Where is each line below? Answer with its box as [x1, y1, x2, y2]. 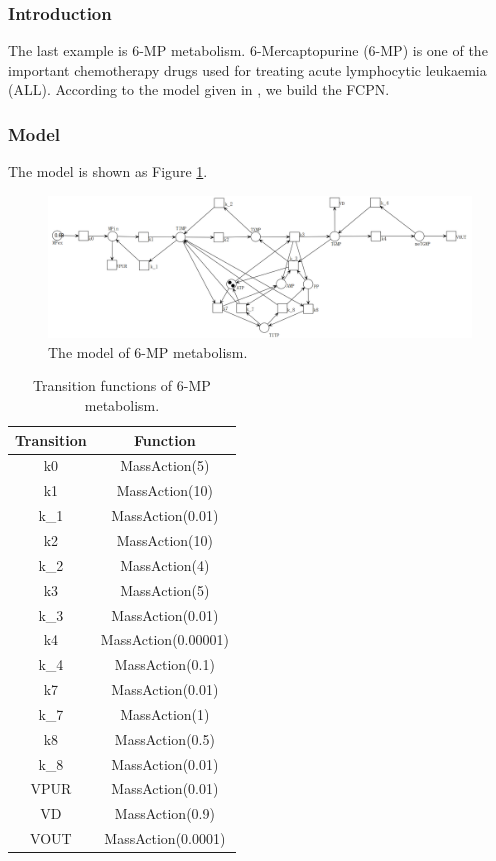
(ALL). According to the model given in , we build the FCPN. [8, 79, 390, 100]
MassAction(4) [120, 554, 210, 575]
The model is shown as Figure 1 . [8, 161, 208, 182]
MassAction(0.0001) [104, 828, 226, 849]
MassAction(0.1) [114, 654, 215, 675]
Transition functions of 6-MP [33, 375, 211, 396]
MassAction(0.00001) [100, 629, 229, 650]
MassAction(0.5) [114, 728, 215, 749]
